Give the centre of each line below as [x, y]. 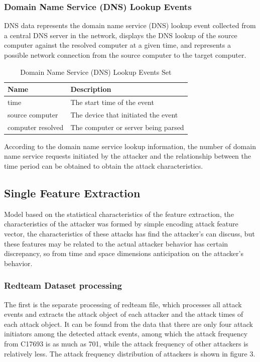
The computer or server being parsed [127, 127]
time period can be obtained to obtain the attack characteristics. [104, 166]
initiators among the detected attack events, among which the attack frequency [126, 334]
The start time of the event [112, 102]
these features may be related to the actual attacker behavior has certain [116, 243]
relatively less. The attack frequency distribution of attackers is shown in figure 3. [130, 353]
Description [91, 89]
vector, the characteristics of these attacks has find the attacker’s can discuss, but [129, 233]
